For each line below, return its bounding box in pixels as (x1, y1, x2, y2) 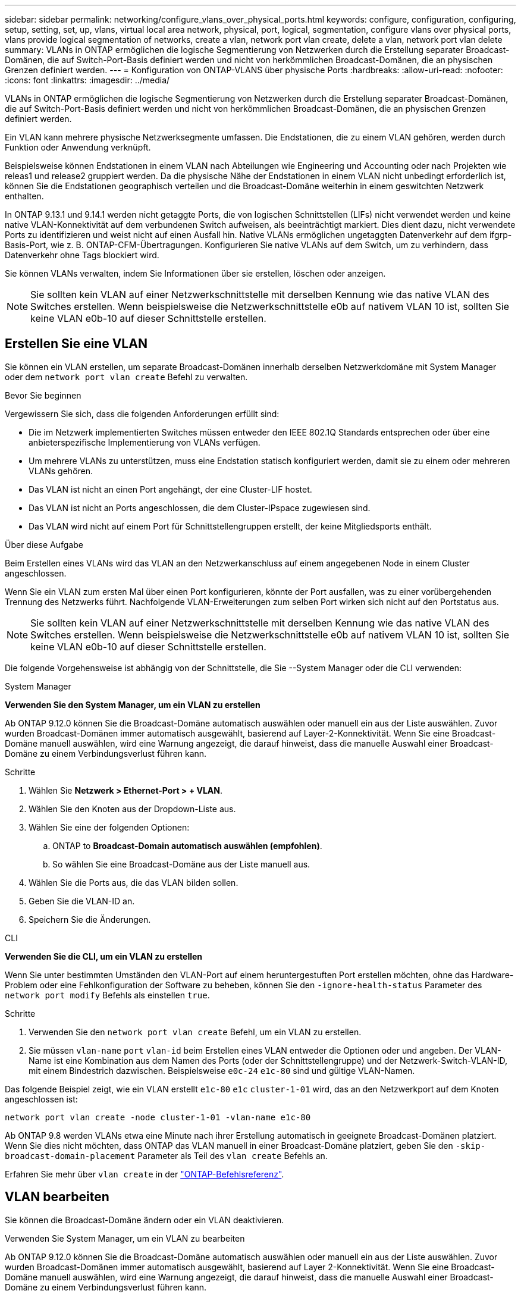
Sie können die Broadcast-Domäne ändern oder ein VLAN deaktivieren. (5, 1214, 284, 1225)
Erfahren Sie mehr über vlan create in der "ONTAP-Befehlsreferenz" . (5, 1168, 284, 1179)
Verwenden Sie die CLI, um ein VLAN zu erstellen (5, 951, 203, 961)
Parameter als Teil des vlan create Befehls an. (137, 1150, 328, 1161)
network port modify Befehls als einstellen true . (5, 989, 210, 1000)
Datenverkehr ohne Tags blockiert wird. (5, 250, 159, 260)
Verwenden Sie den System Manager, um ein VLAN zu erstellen (5, 699, 260, 710)
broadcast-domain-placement (5, 1151, 136, 1161)
